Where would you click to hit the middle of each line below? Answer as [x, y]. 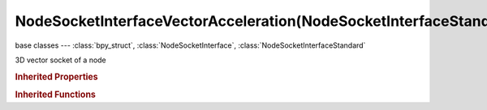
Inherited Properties [57, 77]
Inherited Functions [56, 95]
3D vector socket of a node [61, 60]
